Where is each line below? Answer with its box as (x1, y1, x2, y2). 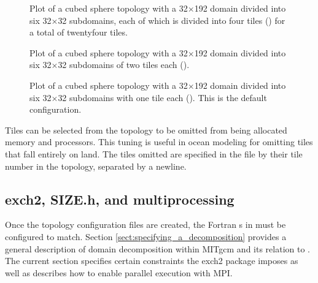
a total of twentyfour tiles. (29, 26, 128, 39)
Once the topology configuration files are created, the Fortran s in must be (5, 218, 286, 231)
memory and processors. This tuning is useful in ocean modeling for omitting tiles (5, 135, 313, 148)
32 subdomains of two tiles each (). (58, 58, 190, 71)
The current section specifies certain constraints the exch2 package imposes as (5, 254, 298, 267)
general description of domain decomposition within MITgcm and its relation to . (5, 242, 310, 255)
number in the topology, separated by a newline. (5, 159, 187, 172)
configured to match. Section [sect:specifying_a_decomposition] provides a (5, 230, 287, 243)
